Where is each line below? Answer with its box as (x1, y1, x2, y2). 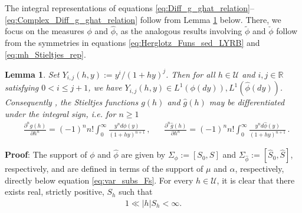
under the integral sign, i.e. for (5, 107, 116, 119)
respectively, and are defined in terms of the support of (5, 162, 203, 175)
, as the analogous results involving (116, 25, 242, 37)
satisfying (5, 81, 39, 94)
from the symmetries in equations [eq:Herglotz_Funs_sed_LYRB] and (5, 36, 260, 48)
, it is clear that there (216, 174, 295, 186)
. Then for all (166, 68, 215, 80)
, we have (88, 81, 122, 94)
